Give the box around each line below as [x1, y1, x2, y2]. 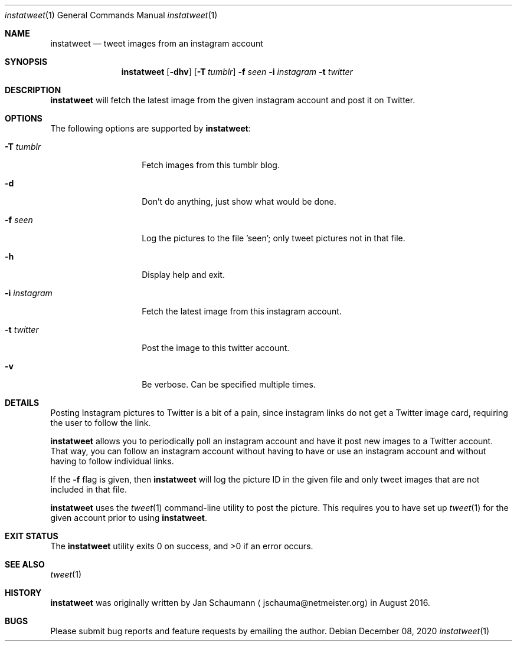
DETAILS [5, 398, 40, 408]
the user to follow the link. [50, 418, 151, 428]
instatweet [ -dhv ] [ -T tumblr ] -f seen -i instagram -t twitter [121, 67, 353, 77]
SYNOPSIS [5, 57, 48, 67]
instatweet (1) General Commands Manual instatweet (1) [5, 10, 218, 20]
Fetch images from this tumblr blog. [142, 160, 280, 170]
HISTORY [5, 588, 42, 598]
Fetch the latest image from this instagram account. [142, 306, 342, 316]
